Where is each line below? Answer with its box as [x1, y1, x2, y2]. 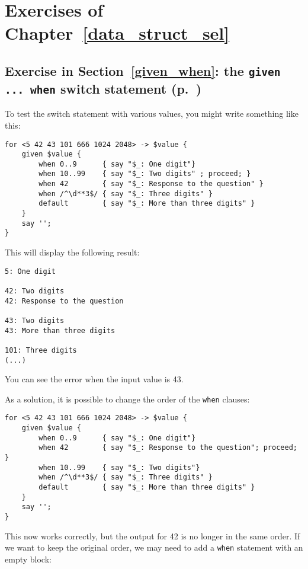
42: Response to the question [5, 296, 124, 305]
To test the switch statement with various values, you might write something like [5, 107, 299, 120]
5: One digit [5, 267, 56, 276]
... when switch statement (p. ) [5, 79, 202, 97]
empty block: [5, 552, 52, 565]
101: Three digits [5, 346, 77, 354]
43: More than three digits [5, 326, 115, 335]
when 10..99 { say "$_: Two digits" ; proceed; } [38, 170, 251, 178]
